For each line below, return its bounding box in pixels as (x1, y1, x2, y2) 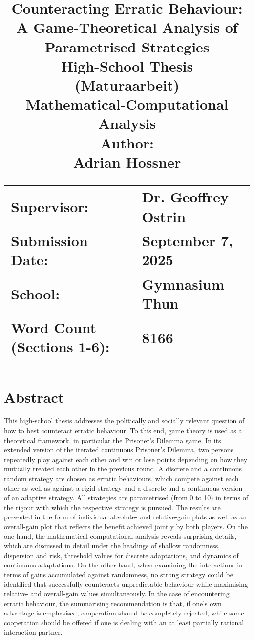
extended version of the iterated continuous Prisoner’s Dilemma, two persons (4, 444, 234, 455)
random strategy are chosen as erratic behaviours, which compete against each (4, 473, 239, 483)
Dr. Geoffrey (142, 187, 229, 207)
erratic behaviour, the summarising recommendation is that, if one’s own (4, 598, 222, 608)
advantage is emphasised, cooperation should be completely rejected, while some (4, 608, 244, 618)
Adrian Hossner (73, 151, 181, 172)
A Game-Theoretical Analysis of (16, 17, 238, 37)
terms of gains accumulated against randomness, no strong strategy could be (4, 569, 233, 579)
